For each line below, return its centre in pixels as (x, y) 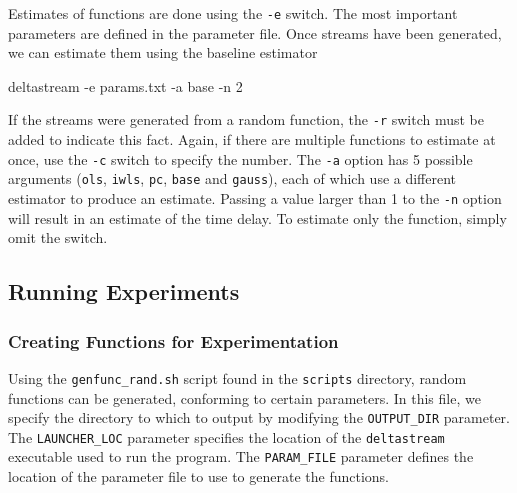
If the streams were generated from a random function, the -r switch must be (246, 119)
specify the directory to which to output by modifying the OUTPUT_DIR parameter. (259, 417)
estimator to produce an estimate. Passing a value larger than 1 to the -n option (255, 198)
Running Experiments (124, 291)
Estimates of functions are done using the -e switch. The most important (233, 13)
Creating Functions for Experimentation (173, 340)
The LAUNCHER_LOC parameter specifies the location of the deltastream (226, 436)
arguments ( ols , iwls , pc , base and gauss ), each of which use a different (232, 178)
